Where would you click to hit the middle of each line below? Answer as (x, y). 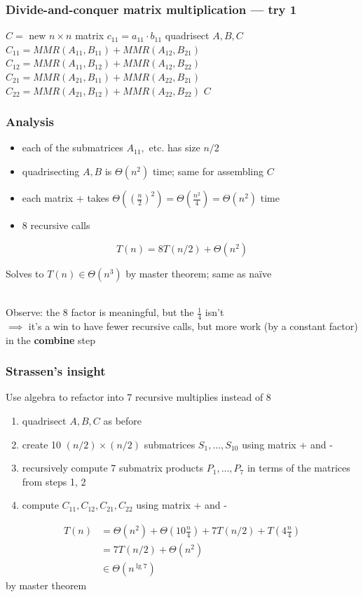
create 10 (42, 444)
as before (123, 421)
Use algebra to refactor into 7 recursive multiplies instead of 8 (138, 397)
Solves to (25, 273)
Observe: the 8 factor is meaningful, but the (100, 312)
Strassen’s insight (56, 371)
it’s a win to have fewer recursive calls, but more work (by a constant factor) (193, 326)
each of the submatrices (73, 147)
